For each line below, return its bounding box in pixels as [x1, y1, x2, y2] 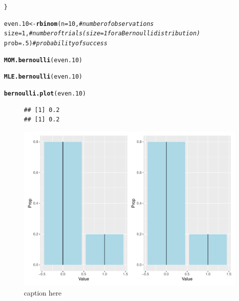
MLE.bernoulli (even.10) [4, 73, 83, 81]
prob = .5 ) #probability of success [4, 39, 108, 47]
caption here [24, 287, 62, 298]
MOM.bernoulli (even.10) [4, 56, 83, 64]
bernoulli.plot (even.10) [4, 90, 86, 97]
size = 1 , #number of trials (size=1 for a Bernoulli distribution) [4, 30, 200, 37]
